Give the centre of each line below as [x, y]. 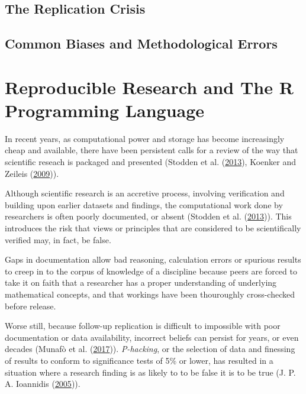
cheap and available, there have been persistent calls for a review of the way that [152, 150]
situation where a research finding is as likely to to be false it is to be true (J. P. [150, 372]
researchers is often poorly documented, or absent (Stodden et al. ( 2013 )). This [148, 216]
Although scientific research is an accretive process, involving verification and [145, 193]
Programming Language [105, 110]
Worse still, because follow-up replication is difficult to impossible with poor [143, 326]
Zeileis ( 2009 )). [32, 173]
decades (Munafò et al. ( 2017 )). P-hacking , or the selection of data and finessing [150, 349]
